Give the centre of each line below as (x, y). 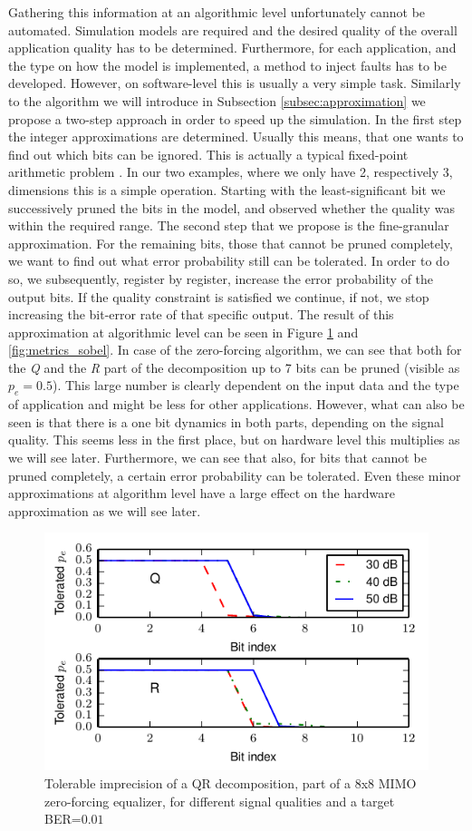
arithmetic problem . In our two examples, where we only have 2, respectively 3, (231, 172)
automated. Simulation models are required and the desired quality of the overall (233, 29)
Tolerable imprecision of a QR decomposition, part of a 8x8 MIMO (231, 782)
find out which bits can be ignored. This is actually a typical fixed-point (208, 154)
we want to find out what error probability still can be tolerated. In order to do (229, 261)
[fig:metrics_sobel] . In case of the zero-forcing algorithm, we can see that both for (235, 350)
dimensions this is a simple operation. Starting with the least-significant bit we (227, 189)
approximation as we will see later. (105, 510)
